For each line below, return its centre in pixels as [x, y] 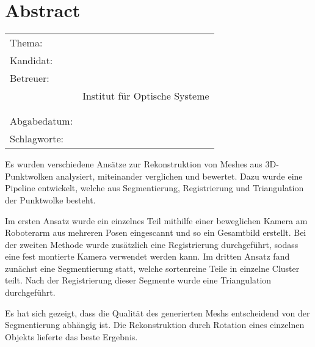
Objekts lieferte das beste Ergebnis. [71, 336]
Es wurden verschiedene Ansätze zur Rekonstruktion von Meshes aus [134, 164]
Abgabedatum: [42, 121]
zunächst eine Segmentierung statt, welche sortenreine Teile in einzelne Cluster [152, 268]
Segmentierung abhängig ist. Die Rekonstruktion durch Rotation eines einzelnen [155, 325]
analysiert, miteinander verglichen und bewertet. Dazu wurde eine [179, 176]
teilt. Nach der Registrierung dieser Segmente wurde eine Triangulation [138, 280]
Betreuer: [30, 78]
